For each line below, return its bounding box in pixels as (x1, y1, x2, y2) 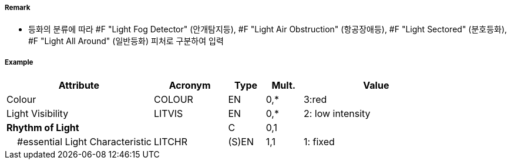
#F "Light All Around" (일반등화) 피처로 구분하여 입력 (28, 36, 224, 46)
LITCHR (153, 136, 188, 148)
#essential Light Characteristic (17, 136, 152, 148)
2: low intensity (303, 108, 371, 120)
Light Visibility (6, 108, 69, 120)
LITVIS (153, 108, 183, 120)
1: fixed (303, 136, 335, 148)
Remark (5, 4, 31, 12)
